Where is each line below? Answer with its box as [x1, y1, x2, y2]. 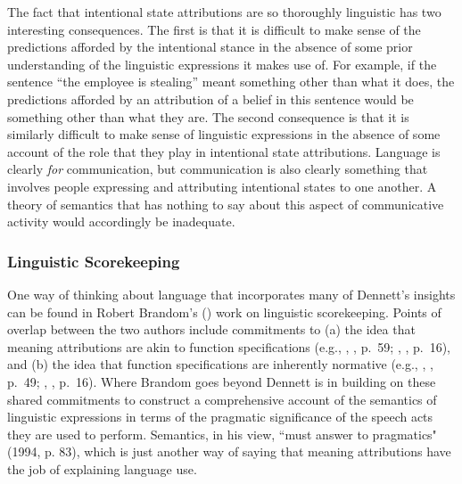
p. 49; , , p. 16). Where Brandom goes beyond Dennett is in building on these [7, 372, 436, 390]
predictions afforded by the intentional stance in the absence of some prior [7, 37, 413, 56]
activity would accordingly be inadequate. [7, 212, 235, 231]
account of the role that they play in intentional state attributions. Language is [7, 142, 441, 160]
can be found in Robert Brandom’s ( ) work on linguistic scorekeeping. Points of [7, 302, 441, 321]
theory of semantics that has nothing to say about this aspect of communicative [7, 194, 444, 213]
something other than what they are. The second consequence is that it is [7, 107, 409, 126]
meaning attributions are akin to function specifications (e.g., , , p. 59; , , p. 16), [7, 337, 451, 356]
